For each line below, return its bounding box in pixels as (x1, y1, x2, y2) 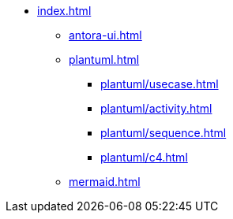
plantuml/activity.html (100, 102, 212, 115)
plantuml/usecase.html (100, 77, 219, 91)
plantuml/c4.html (100, 150, 188, 164)
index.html (37, 4, 92, 17)
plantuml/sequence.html (100, 126, 227, 139)
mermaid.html (69, 175, 141, 188)
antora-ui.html (69, 28, 142, 42)
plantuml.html (69, 53, 140, 66)
